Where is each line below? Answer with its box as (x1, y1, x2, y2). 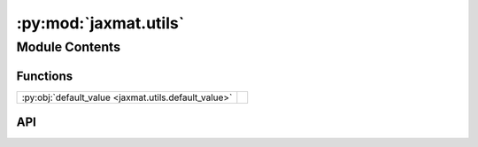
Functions (16, 68, 73, 83)
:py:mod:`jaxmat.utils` (16, 13, 185, 33)
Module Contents (16, 39, 121, 55)
